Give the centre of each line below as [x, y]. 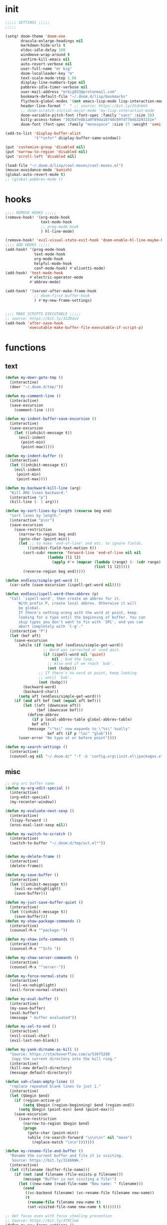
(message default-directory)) [41, 1073]
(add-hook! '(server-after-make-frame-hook [51, 291]
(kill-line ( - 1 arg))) [34, 502]
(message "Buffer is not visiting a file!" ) [70, 1179]
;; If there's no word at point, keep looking [87, 673]
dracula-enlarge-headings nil [52, 41]
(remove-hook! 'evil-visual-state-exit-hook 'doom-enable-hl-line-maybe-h [84, 240]
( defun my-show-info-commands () [40, 939]
